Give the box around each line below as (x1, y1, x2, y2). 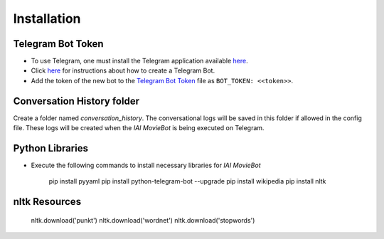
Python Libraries (13, 142, 89, 154)
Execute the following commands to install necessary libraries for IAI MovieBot (31, 161, 261, 170)
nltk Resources (13, 196, 82, 208)
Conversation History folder (13, 95, 140, 107)
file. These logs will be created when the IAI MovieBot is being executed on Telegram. (13, 124, 265, 132)
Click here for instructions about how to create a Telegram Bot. (31, 66, 215, 75)
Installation (13, 11, 81, 26)
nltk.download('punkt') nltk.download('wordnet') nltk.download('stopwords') (31, 216, 255, 224)
